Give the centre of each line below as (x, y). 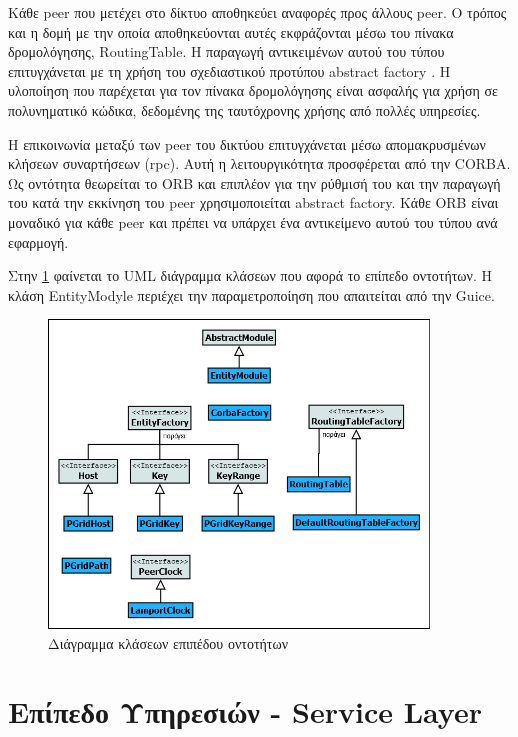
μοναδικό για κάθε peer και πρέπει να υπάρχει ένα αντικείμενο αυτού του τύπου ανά (253, 221)
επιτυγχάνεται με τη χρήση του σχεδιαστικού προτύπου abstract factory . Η (229, 70)
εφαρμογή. (38, 241)
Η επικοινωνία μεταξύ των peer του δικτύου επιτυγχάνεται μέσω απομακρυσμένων (247, 143)
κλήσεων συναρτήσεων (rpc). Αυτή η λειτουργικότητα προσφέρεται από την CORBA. (259, 163)
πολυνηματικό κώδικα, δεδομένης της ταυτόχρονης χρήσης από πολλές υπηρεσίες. (244, 109)
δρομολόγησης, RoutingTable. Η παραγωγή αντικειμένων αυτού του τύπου (226, 51)
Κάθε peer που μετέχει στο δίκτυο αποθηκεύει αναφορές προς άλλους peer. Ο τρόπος (257, 12)
